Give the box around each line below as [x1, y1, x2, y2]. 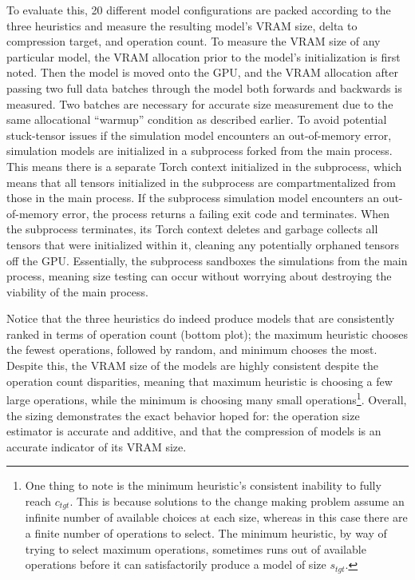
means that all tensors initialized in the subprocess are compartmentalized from [6, 173, 396, 190]
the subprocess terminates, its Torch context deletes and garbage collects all [6, 220, 378, 237]
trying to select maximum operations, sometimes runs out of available [25, 540, 366, 557]
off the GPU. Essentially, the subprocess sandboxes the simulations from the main [6, 252, 408, 268]
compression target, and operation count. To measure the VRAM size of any [6, 33, 381, 50]
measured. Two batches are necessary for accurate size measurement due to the [6, 95, 393, 112]
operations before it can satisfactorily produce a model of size [25, 556, 326, 573]
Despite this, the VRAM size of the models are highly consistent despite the [6, 357, 379, 374]
